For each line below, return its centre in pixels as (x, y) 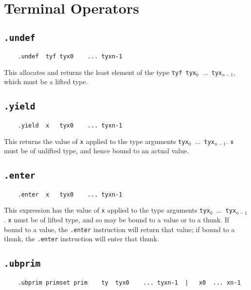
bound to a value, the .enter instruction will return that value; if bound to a (119, 229)
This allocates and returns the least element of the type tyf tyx (100, 72)
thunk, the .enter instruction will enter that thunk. (81, 239)
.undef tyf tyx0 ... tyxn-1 (70, 57)
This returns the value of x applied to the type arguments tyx (96, 141)
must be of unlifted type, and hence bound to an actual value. (97, 151)
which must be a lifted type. (46, 82)
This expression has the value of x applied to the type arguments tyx (107, 210)
